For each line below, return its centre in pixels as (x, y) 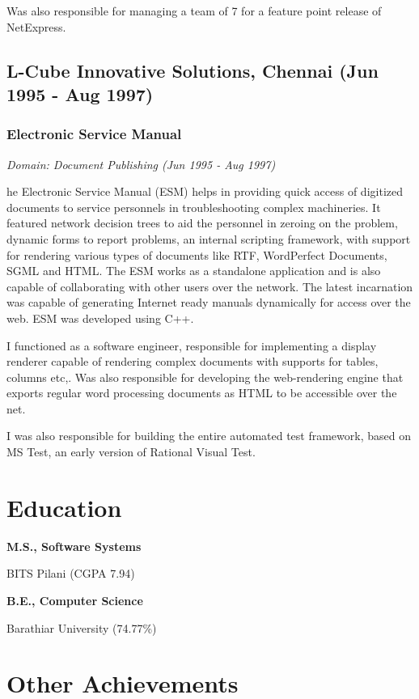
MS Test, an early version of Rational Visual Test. (131, 452)
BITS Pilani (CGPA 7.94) (71, 573)
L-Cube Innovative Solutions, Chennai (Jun (193, 70)
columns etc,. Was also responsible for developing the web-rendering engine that (205, 377)
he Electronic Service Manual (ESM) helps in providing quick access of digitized (205, 191)
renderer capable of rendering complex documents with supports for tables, (193, 361)
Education (64, 507)
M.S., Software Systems (74, 546)
